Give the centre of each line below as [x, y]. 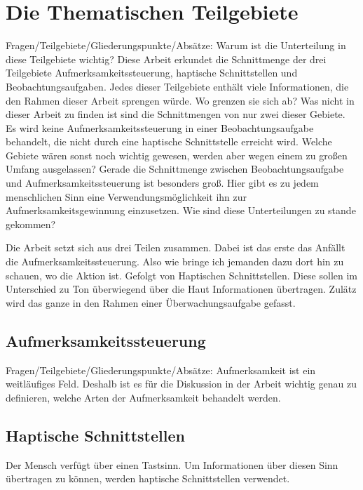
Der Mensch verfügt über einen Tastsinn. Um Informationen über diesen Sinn [172, 464]
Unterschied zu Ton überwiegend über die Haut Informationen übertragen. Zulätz [181, 289]
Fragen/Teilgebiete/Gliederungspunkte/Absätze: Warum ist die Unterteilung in [176, 45]
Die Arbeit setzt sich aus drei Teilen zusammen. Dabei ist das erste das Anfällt [176, 247]
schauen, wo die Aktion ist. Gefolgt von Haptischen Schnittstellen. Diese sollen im [182, 275]
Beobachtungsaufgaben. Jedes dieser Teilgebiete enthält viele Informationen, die [177, 86]
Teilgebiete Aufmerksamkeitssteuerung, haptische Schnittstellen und [152, 73]
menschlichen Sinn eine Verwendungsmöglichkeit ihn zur [126, 196]
